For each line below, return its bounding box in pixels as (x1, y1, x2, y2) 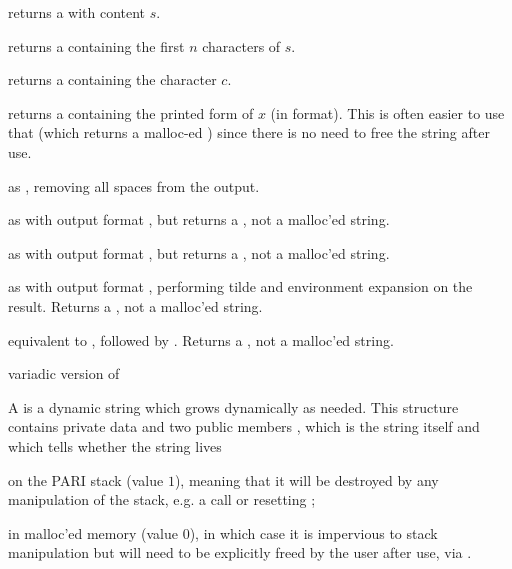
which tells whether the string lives (8, 435, 222, 456)
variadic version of (8, 363, 120, 384)
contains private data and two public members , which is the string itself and (8, 416, 480, 437)
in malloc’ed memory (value (8, 522, 178, 543)
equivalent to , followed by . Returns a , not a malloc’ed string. (8, 329, 394, 350)
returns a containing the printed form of (8, 102, 254, 123)
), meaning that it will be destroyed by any (174, 469, 439, 490)
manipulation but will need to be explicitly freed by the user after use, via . (8, 542, 472, 563)
